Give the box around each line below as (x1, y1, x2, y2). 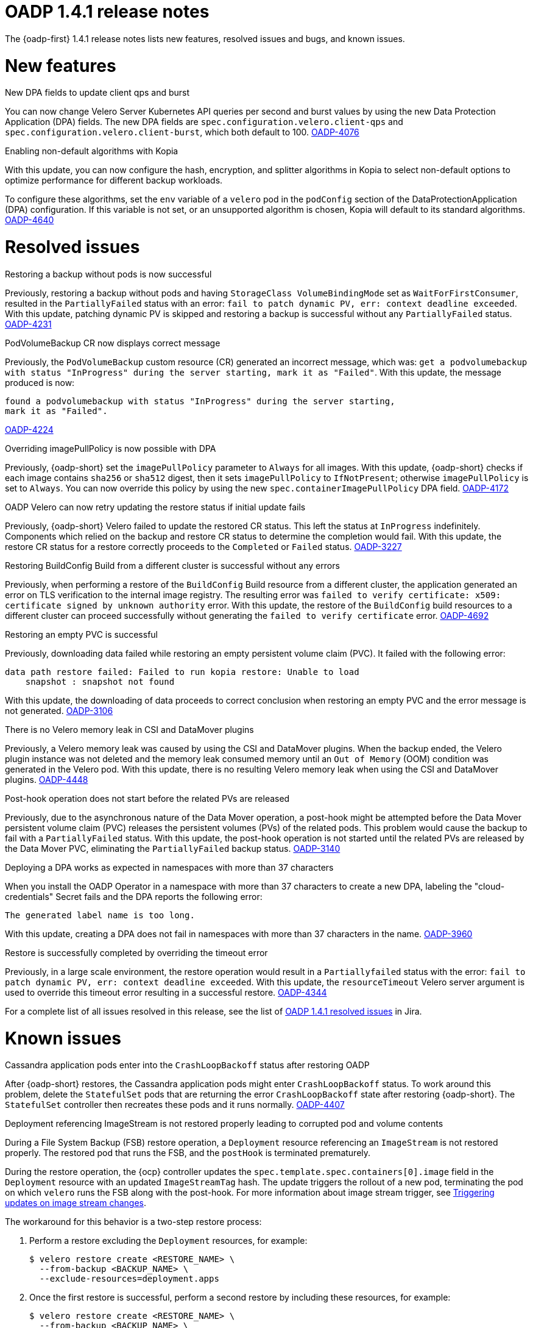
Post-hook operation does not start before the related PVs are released (5, 793, 290, 804)
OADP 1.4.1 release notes (5, 1, 210, 22)
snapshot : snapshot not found (25, 676, 175, 687)
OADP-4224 (5, 424, 54, 435)
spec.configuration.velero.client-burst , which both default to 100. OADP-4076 (5, 127, 359, 138)
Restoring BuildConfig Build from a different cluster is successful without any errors (5, 560, 340, 571)
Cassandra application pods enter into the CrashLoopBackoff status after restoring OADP (5, 1060, 370, 1071)
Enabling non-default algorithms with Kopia (5, 146, 178, 157)
